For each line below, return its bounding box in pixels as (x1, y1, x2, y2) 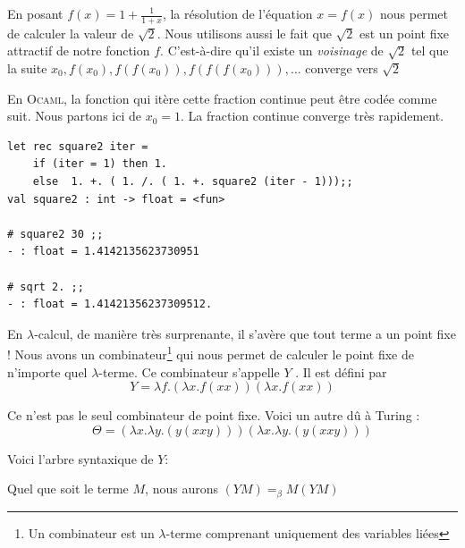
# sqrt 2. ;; (7, 280, 84, 293)
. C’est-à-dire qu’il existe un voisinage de (160, 41, 384, 60)
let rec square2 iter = (7, 139, 148, 153)
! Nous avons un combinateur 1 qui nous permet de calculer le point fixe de (7, 342, 414, 363)
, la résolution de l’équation (162, 4, 313, 22)
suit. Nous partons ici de (7, 106, 141, 125)
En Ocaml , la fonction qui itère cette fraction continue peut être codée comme (7, 89, 437, 107)
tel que (410, 41, 449, 60)
